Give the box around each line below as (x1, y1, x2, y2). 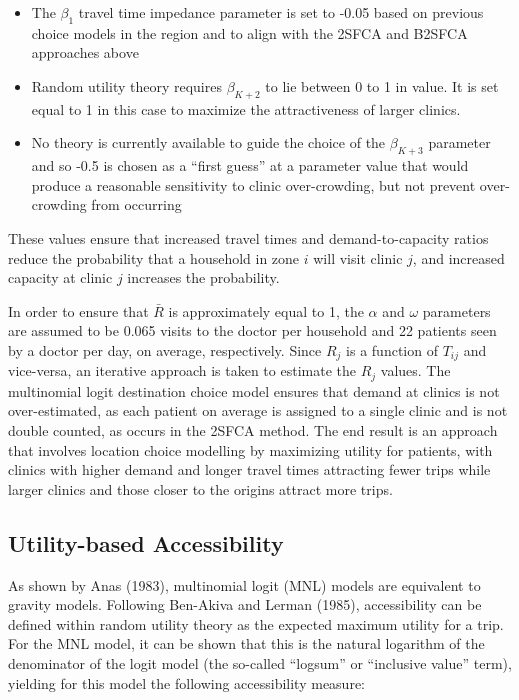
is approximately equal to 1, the (168, 300, 364, 321)
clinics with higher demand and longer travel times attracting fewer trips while (8, 459, 491, 480)
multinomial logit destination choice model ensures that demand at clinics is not (8, 380, 500, 401)
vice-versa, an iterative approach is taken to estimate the (8, 360, 356, 381)
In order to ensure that (8, 300, 149, 321)
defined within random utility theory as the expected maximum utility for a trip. (8, 613, 504, 634)
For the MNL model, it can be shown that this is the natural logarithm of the (8, 633, 485, 654)
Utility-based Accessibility (8, 527, 284, 558)
